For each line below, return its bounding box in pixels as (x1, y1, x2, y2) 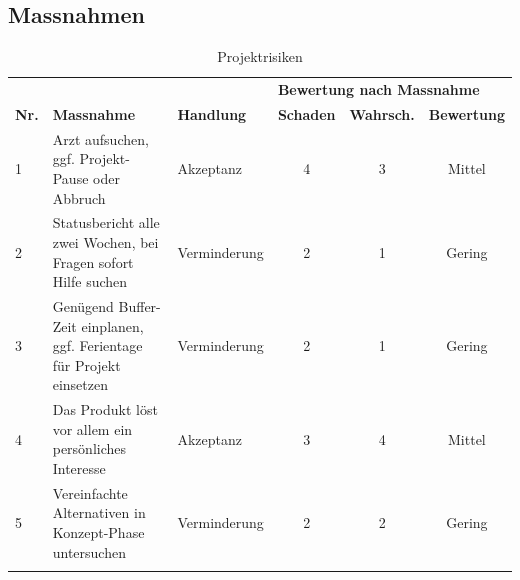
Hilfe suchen (52, 271, 128, 292)
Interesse (52, 457, 106, 478)
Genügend (52, 295, 114, 316)
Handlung (177, 103, 247, 124)
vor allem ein (52, 418, 133, 439)
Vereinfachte (52, 482, 128, 503)
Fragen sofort (52, 251, 134, 272)
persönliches (52, 438, 127, 459)
